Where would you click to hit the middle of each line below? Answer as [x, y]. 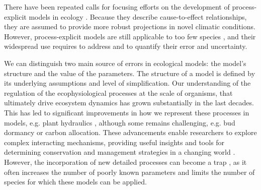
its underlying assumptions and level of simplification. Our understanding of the [127, 83]
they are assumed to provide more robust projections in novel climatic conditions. [130, 26]
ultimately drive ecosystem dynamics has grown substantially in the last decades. [129, 103]
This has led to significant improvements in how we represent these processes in [127, 112]
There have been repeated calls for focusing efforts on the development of [117, 7]
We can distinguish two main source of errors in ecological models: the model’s [125, 63]
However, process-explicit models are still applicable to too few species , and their [130, 36]
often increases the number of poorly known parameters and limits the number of [129, 172]
